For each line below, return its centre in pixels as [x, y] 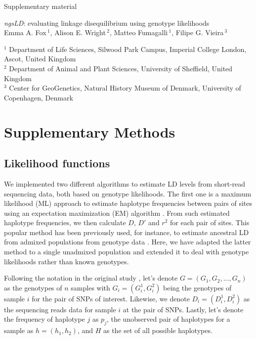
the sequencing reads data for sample [60, 309]
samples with [90, 287]
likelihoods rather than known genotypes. [66, 261]
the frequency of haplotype [44, 319]
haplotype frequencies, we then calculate [65, 222]
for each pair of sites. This [210, 222]
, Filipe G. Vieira [198, 32]
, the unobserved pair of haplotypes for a [168, 319]
